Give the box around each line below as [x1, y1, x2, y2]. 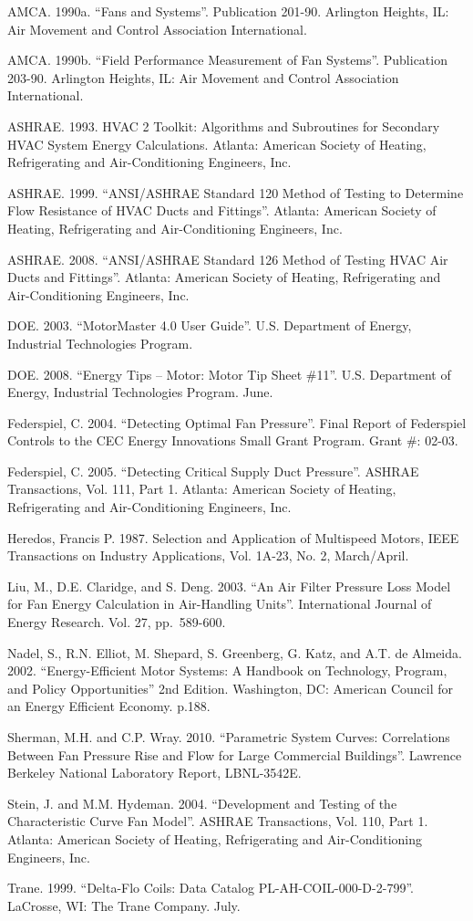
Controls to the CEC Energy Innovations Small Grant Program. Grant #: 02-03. [7, 431, 458, 450]
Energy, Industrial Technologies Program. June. [7, 382, 273, 402]
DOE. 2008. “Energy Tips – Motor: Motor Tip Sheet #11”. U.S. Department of [7, 364, 451, 383]
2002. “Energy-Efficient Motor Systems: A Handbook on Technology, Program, [7, 661, 447, 680]
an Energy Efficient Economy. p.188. [7, 696, 211, 716]
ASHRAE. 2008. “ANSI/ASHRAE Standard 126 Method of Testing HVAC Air [7, 249, 448, 268]
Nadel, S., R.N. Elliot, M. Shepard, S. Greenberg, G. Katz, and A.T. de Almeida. [7, 643, 462, 662]
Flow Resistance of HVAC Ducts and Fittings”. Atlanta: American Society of [7, 201, 437, 220]
